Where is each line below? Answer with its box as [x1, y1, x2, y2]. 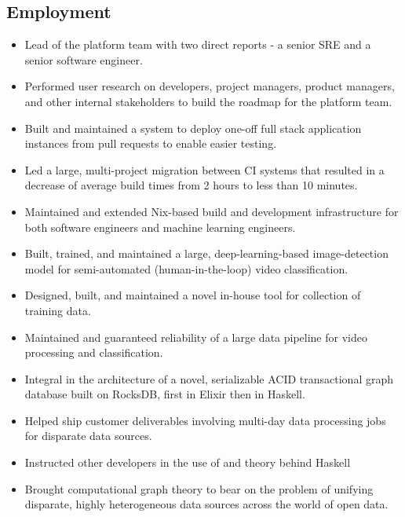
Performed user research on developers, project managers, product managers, [24, 78, 395, 94]
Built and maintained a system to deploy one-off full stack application [24, 119, 362, 136]
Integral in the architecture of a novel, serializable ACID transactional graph [24, 370, 393, 387]
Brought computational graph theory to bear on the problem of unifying [24, 480, 374, 497]
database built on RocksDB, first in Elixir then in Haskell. [24, 386, 305, 402]
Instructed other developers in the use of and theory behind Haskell [24, 454, 351, 471]
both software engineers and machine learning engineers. [24, 218, 296, 235]
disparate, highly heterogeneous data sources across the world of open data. [24, 496, 389, 512]
